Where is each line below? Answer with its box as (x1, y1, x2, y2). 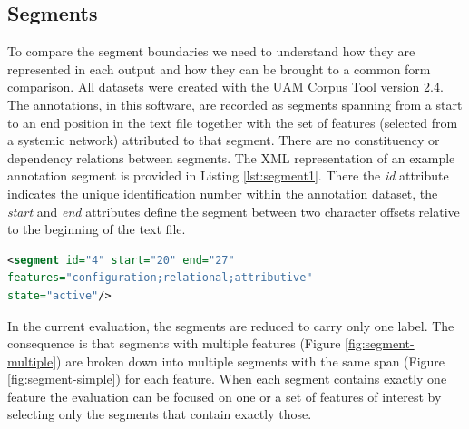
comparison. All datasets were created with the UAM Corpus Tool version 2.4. (7, 77, 444, 96)
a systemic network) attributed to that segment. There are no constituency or (7, 131, 440, 150)
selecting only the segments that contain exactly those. (7, 405, 312, 424)
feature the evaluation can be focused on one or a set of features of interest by (7, 386, 442, 405)
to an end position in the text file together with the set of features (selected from (7, 112, 458, 132)
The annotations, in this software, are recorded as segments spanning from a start (7, 94, 463, 113)
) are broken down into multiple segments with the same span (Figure (56, 351, 445, 370)
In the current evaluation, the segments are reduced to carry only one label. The (7, 316, 454, 335)
